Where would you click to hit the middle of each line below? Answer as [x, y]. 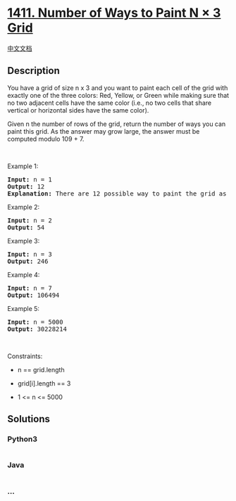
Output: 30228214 [37, 329]
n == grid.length [41, 369]
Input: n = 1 [30, 179]
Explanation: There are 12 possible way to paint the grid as [117, 194]
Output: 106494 [33, 295]
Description [33, 71]
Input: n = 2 [30, 220]
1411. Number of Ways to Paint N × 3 [114, 13]
